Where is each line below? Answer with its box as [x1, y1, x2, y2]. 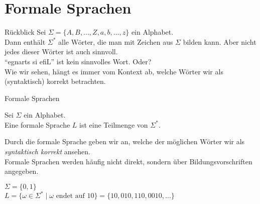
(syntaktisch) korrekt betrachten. [5, 76, 106, 86]
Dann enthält [5, 36, 46, 47]
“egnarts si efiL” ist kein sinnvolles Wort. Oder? [5, 56, 152, 66]
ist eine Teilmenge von [79, 119, 148, 130]
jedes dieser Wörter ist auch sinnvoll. [5, 46, 118, 57]
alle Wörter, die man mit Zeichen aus [58, 36, 173, 47]
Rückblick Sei [5, 27, 46, 37]
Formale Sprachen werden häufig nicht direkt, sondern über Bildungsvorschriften [5, 156, 252, 166]
